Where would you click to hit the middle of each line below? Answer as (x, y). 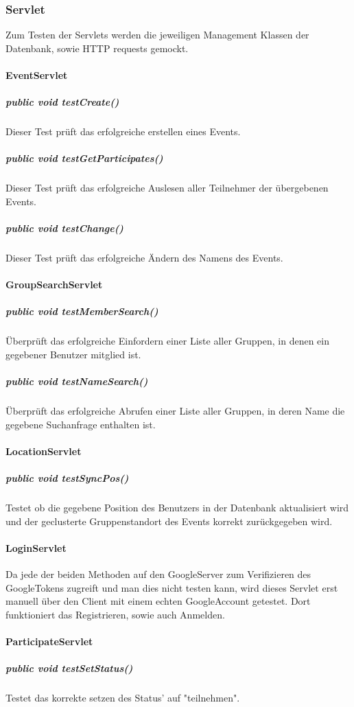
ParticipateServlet (49, 641)
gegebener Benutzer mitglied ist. (73, 354)
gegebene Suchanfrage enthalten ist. (81, 424)
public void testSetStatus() (69, 668)
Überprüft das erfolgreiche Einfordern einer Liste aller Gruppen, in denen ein (168, 341)
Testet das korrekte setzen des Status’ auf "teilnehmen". (123, 698)
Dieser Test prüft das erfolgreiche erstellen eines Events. (123, 131)
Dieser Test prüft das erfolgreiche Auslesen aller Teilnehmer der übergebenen (167, 188)
